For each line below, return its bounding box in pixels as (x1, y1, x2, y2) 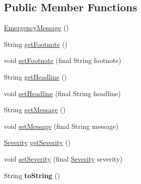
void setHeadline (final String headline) (4, 88, 121, 98)
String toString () (4, 170, 60, 180)
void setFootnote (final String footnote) (4, 55, 122, 65)
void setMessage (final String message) (4, 121, 119, 131)
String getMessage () (4, 104, 66, 115)
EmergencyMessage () (4, 22, 69, 33)
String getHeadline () (4, 71, 67, 82)
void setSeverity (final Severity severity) (4, 153, 123, 164)
